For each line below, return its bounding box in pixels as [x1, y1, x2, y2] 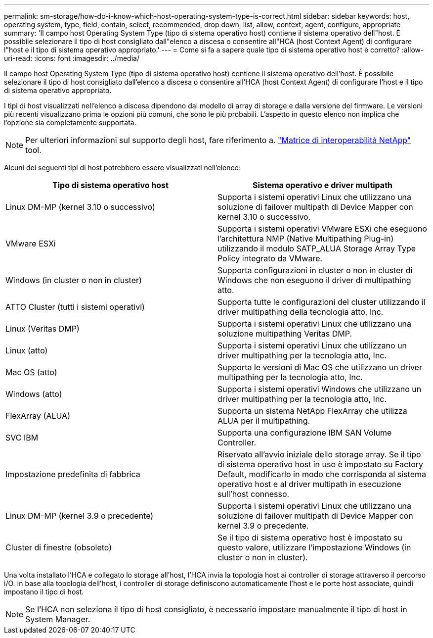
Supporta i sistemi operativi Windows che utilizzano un [217, 384, 422, 394]
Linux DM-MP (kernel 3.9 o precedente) [5, 511, 154, 521]
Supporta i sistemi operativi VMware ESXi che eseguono [217, 224, 427, 234]
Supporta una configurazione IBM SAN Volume [217, 428, 392, 438]
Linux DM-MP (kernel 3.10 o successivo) [5, 202, 155, 212]
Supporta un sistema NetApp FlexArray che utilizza [217, 406, 407, 416]
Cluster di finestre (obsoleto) [5, 542, 112, 552]
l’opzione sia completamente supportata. [4, 118, 136, 127]
